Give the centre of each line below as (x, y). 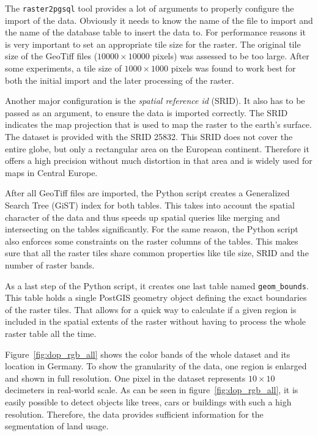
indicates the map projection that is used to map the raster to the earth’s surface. (158, 124)
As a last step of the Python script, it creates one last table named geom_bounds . (157, 285)
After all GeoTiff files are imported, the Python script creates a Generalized (147, 193)
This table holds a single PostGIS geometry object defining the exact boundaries (156, 297)
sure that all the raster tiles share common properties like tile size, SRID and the (157, 253)
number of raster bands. (50, 264)
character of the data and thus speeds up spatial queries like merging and (142, 217)
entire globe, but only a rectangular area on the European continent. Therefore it (157, 148)
